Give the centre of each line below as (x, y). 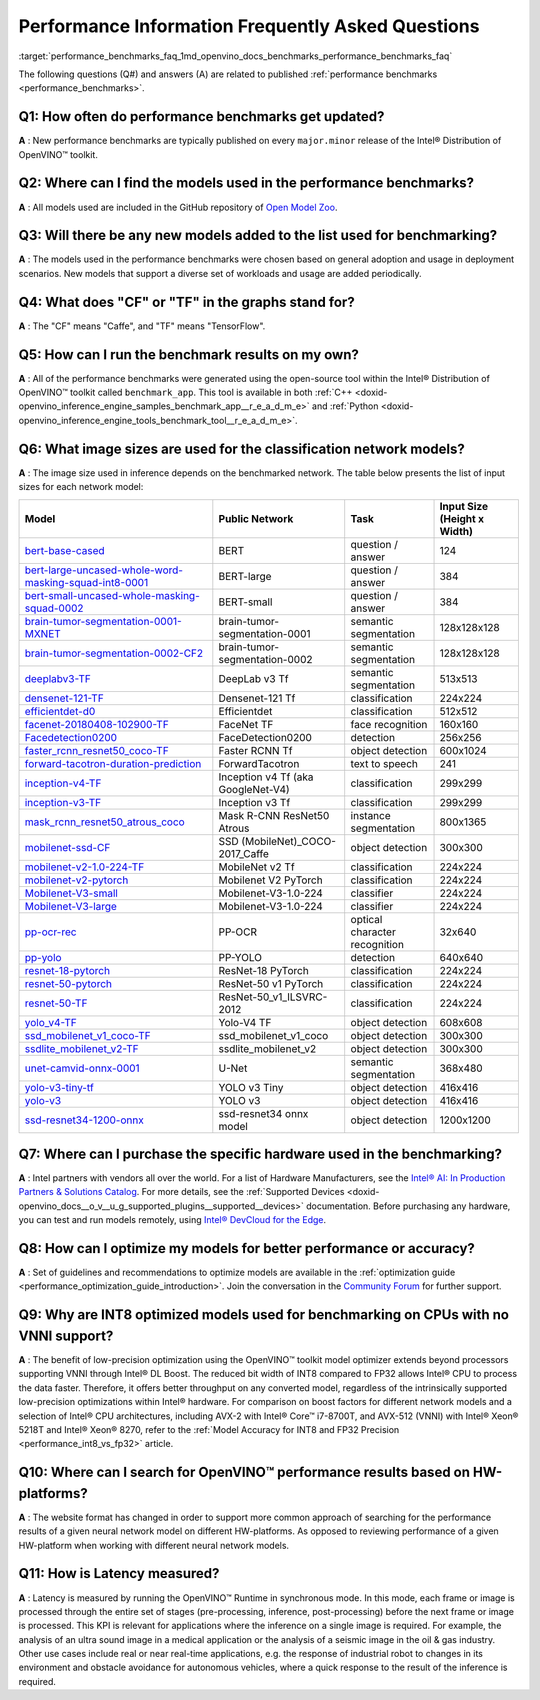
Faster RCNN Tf (256, 750)
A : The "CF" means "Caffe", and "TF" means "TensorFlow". (142, 326)
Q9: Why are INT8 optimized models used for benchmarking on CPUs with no (264, 1315)
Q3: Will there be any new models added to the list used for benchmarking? (258, 235)
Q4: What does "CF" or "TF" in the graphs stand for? (186, 301)
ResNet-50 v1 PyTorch (271, 983)
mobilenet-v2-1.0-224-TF (84, 867)
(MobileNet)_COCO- (289, 841)
